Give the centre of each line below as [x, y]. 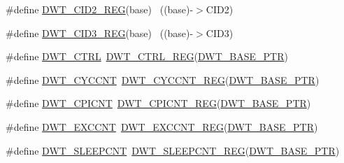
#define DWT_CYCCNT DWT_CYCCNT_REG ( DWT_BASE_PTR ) [163, 79]
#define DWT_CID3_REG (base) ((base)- [100, 33]
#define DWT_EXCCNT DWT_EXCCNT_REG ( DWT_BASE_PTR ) [162, 126]
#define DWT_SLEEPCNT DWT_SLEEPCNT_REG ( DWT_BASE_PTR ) [173, 150]
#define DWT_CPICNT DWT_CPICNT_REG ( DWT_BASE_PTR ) [158, 103]
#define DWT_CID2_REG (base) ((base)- [100, 9]
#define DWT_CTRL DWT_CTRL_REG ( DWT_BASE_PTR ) [147, 56]
